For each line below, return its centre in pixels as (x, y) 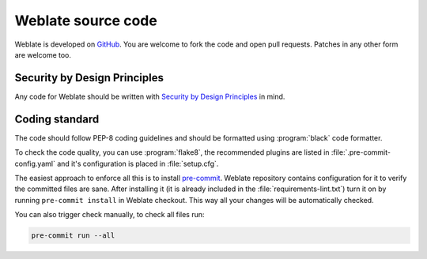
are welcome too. (43, 54)
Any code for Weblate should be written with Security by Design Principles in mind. (150, 96)
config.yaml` (35, 163)
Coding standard (57, 119)
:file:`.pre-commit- (361, 152)
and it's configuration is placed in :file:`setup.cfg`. (138, 163)
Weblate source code (86, 21)
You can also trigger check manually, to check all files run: (110, 215)
